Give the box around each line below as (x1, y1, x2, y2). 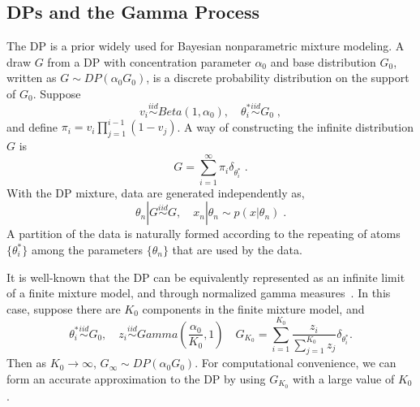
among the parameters (31, 241, 143, 258)
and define (6, 118, 58, 135)
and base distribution (270, 53, 376, 70)
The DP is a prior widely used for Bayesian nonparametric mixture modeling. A (6, 37, 405, 54)
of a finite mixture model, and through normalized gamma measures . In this (6, 284, 391, 301)
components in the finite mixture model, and (142, 300, 365, 317)
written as (6, 69, 57, 86)
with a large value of (292, 370, 395, 387)
